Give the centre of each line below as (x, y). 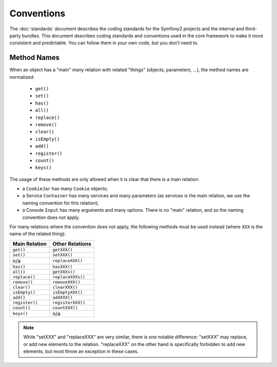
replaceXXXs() (69, 277)
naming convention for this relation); (61, 203)
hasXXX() (62, 267)
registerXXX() (69, 302)
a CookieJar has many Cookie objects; (65, 189)
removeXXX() (66, 282)
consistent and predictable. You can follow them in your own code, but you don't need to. (104, 43)
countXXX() (65, 308)
